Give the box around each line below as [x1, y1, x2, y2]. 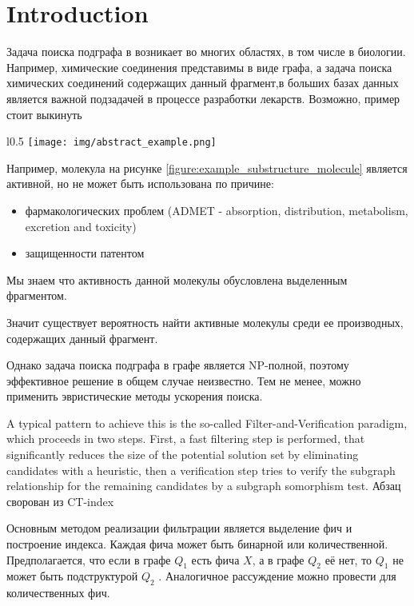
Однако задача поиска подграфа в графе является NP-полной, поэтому [6, 357, 349, 373]
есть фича [191, 551, 240, 568]
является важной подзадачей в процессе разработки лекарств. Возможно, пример [6, 90, 400, 106]
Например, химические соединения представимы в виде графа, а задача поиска [6, 58, 392, 75]
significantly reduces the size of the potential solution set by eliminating [6, 446, 359, 463]
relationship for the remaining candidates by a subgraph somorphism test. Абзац [6, 477, 401, 494]
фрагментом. [6, 287, 67, 304]
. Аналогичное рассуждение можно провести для [158, 568, 396, 584]
